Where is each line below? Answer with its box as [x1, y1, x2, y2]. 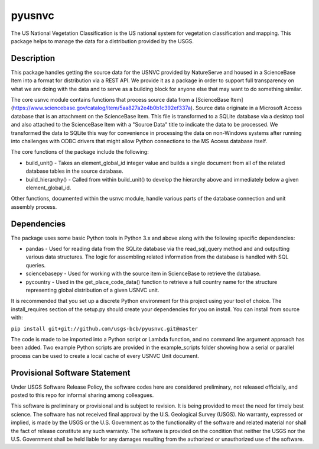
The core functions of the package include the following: [11, 148, 149, 156]
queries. [25, 261, 46, 269]
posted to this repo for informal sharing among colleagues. [11, 391, 154, 399]
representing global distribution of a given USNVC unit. [25, 286, 159, 293]
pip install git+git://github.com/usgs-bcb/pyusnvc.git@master [11, 325, 198, 332]
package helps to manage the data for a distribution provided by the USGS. [11, 37, 194, 44]
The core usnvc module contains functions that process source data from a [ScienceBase [11, 96, 230, 104]
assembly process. [11, 203, 57, 210]
